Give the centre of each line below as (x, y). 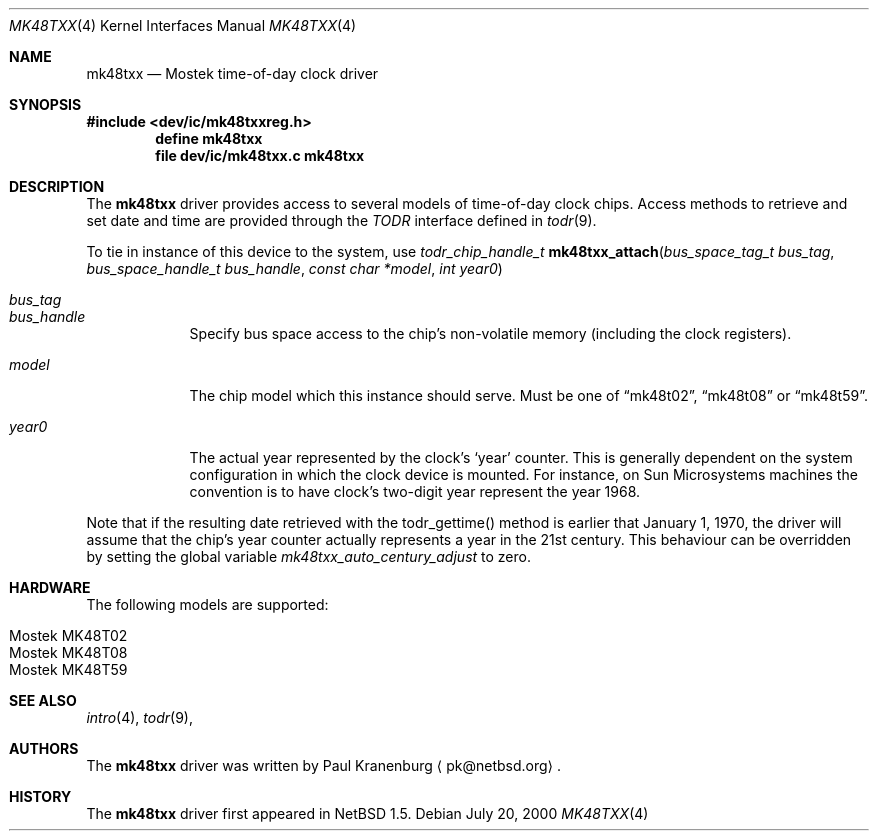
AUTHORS (44, 748)
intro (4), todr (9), (139, 717)
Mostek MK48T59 (68, 669)
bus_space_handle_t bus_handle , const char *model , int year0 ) (294, 268)
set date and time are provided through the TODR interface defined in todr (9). (341, 220)
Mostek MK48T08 (68, 652)
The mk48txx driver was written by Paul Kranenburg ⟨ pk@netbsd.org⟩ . (323, 765)
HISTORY (40, 796)
